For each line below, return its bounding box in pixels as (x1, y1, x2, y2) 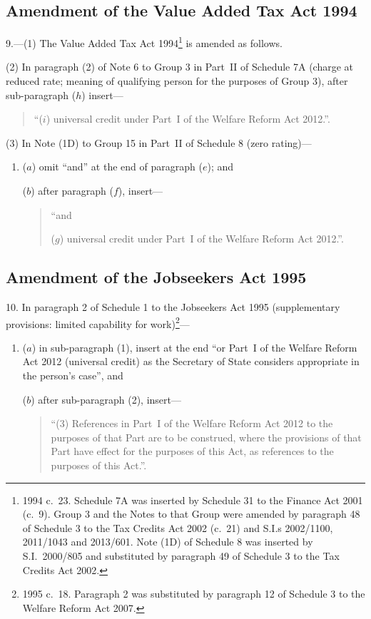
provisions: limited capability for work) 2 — (6, 314, 190, 331)
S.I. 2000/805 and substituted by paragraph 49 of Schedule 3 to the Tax (22, 548, 340, 563)
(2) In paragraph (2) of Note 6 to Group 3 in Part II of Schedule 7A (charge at (6, 59, 354, 74)
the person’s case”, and (22, 368, 123, 383)
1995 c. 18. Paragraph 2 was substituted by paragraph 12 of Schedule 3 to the (22, 586, 365, 601)
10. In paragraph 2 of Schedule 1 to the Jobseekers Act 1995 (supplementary (6, 300, 340, 314)
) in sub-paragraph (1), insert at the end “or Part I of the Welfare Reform (31, 339, 357, 354)
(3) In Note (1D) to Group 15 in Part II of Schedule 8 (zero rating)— (6, 135, 312, 150)
